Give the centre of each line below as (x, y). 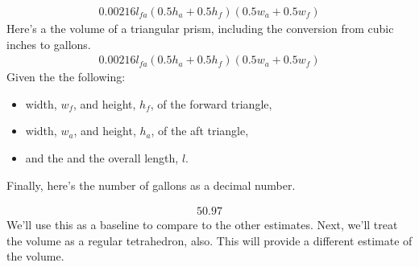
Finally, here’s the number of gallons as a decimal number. (151, 185)
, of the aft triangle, (200, 131)
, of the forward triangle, (211, 103)
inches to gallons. (49, 44)
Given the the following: (66, 77)
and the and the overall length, (102, 158)
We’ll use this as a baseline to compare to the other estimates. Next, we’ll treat (202, 225)
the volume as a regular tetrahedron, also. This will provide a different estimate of (209, 240)
